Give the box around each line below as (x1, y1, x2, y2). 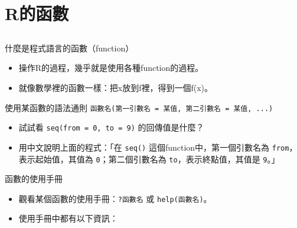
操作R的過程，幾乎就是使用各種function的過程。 (18, 61, 204, 74)
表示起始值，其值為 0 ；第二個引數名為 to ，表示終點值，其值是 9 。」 (18, 152, 280, 165)
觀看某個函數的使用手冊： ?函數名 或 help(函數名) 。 (18, 192, 212, 204)
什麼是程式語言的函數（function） (5, 41, 134, 54)
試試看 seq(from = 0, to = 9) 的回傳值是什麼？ (18, 121, 204, 133)
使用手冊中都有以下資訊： (18, 212, 118, 224)
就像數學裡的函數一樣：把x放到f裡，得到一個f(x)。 (18, 81, 213, 93)
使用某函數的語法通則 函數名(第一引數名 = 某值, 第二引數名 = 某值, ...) (5, 101, 273, 113)
